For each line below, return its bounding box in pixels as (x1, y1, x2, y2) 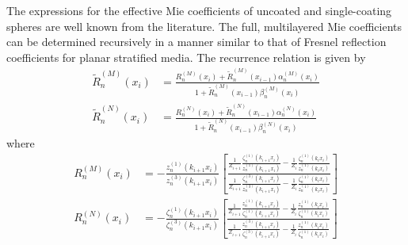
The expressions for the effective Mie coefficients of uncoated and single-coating (6, 2, 392, 18)
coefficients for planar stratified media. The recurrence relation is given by (6, 48, 366, 65)
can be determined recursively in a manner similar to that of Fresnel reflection (6, 33, 387, 50)
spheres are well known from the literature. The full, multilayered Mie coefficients (6, 17, 402, 34)
